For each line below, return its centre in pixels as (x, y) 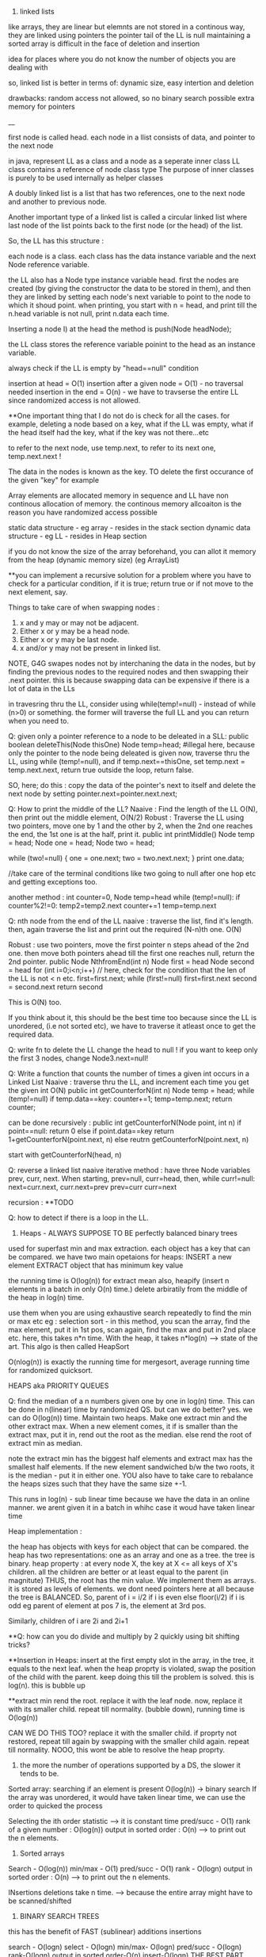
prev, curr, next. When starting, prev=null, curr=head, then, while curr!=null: (132, 1179)
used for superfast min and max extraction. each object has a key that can (129, 1248)
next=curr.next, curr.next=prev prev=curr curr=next (92, 1187)
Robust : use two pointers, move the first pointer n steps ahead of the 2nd (129, 945)
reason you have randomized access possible (83, 512)
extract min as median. (46, 1443)
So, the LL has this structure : (56, 241)
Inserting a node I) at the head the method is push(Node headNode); (120, 329)
